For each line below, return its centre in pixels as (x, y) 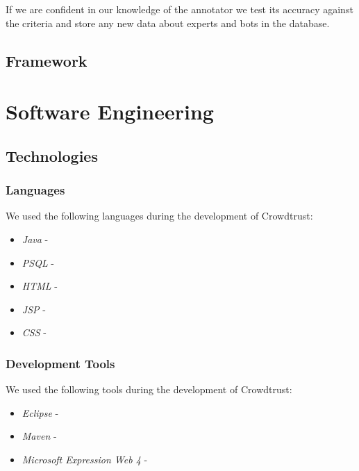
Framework (47, 60)
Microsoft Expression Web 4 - (85, 459)
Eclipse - (40, 412)
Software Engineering (110, 111)
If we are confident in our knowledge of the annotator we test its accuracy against (179, 9)
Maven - (39, 436)
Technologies (52, 155)
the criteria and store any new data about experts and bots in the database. (168, 23)
